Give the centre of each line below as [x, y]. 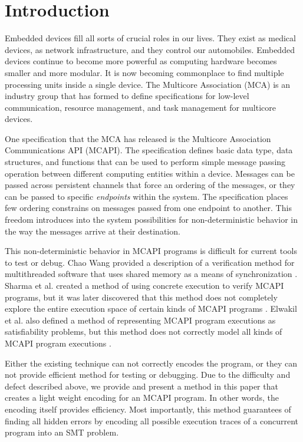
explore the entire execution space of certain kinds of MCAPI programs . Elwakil [151, 309]
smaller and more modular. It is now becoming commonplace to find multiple [144, 72]
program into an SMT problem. [62, 432]
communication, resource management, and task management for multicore [140, 107]
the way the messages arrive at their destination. [93, 231]
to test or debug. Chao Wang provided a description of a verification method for [150, 262]
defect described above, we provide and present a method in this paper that [141, 386]
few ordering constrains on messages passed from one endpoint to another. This [148, 208]
